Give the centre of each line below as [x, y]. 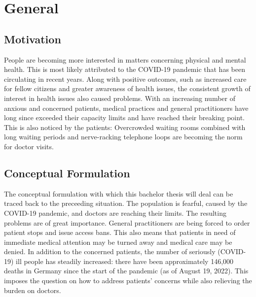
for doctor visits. [29, 146]
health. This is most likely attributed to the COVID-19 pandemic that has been [125, 69]
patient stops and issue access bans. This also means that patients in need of [120, 232]
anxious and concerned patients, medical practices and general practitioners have [126, 108]
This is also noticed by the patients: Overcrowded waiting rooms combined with [125, 127]
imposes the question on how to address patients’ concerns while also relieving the [128, 280]
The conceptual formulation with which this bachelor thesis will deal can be [119, 193]
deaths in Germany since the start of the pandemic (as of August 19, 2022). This [126, 271]
